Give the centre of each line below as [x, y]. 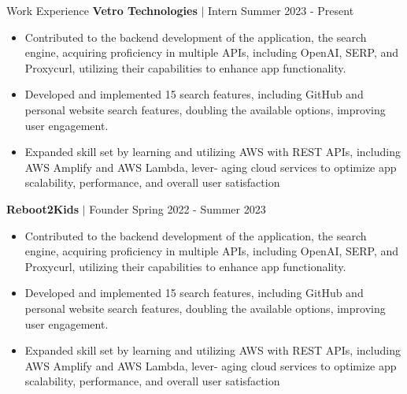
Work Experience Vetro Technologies [102, 10]
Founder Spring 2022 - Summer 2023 [178, 208]
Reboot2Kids [43, 208]
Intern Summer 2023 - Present [281, 10]
